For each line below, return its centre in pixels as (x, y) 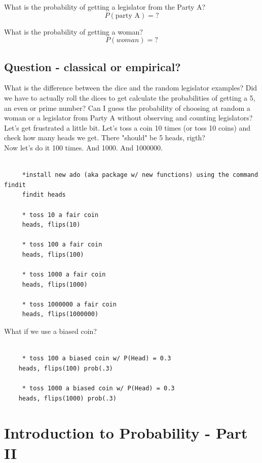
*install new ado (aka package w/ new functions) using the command (140, 175)
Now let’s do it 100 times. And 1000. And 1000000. (83, 147)
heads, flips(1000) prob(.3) (67, 398)
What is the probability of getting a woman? (73, 31)
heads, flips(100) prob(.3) (66, 368)
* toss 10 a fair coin (60, 215)
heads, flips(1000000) (60, 314)
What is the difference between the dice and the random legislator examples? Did (131, 88)
